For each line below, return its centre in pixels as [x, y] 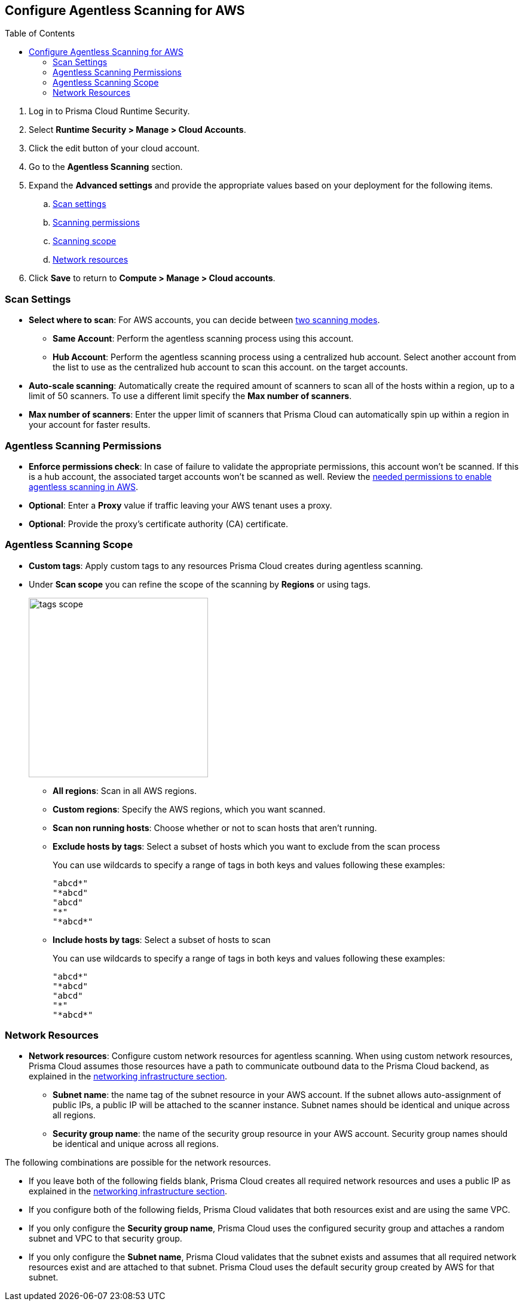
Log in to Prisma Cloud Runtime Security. [109, 111]
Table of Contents [40, 34]
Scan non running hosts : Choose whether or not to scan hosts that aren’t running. [215, 828]
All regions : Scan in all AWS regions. [125, 790]
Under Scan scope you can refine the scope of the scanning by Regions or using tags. [200, 584]
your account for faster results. [90, 425]
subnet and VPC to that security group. [105, 1239]
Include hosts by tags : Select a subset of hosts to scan [162, 939]
